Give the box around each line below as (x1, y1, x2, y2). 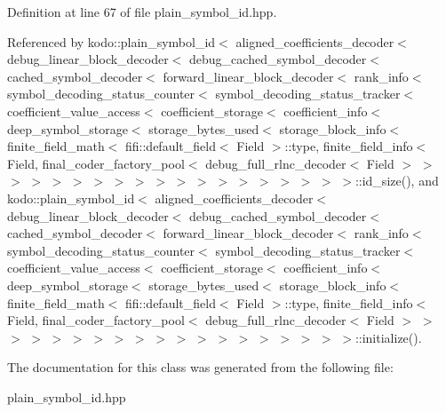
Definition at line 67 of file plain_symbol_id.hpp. (7, 3, 277, 20)
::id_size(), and (354, 171, 439, 190)
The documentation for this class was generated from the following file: (7, 358, 394, 376)
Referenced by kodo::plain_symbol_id (7, 32, 216, 51)
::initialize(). (354, 328, 422, 346)
